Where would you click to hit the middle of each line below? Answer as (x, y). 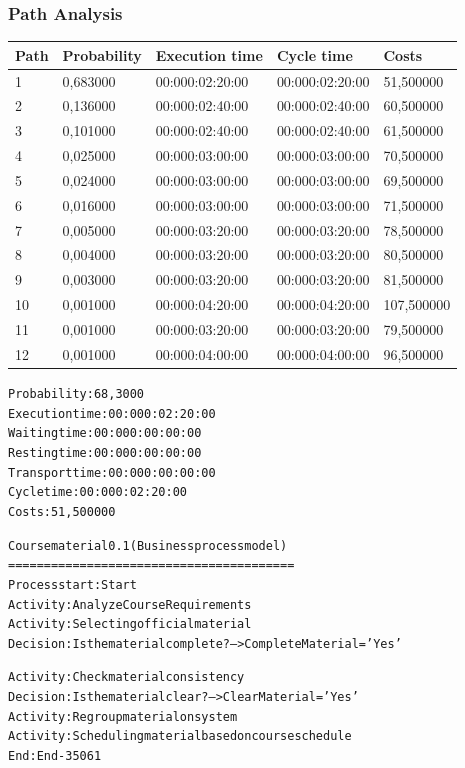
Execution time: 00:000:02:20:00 (112, 413)
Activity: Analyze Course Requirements (130, 604)
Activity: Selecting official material (130, 624)
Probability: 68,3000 (76, 393)
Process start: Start (72, 584)
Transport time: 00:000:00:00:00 (112, 472)
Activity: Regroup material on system (123, 716)
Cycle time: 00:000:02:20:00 (97, 492)
